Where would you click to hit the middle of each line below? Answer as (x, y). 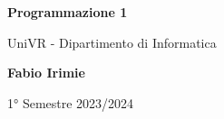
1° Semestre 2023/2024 (71, 102)
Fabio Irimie (46, 73)
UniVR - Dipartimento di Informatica (112, 42)
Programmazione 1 (68, 12)
